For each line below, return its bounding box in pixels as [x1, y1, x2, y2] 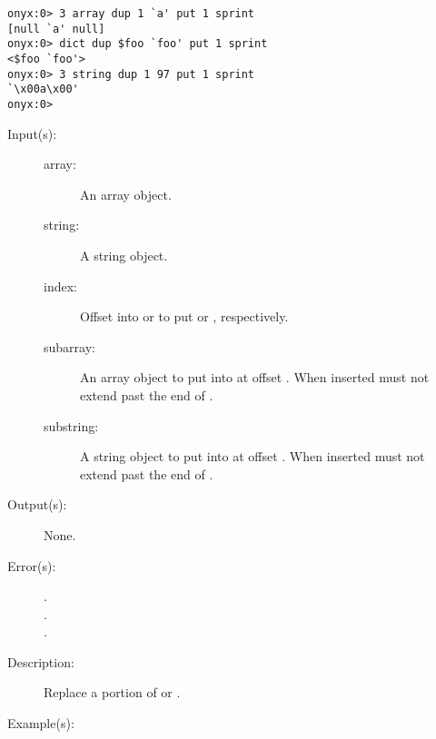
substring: [44, 416, 99, 435]
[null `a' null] [7, 22, 105, 35]
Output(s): [7, 495, 67, 514]
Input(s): [7, 123, 57, 143]
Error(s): [7, 556, 56, 575]
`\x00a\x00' [7, 83, 79, 96]
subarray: [44, 337, 95, 356]
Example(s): [7, 714, 74, 733]
